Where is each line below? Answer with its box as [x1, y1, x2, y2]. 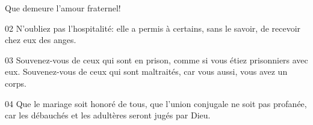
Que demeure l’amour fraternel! [5, 2, 121, 14]
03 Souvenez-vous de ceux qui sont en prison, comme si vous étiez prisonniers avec [5, 53, 308, 66]
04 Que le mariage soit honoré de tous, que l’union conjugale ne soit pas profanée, [5, 97, 307, 109]
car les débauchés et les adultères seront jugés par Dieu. [5, 109, 211, 121]
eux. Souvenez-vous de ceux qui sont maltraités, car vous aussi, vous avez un [5, 65, 288, 78]
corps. [5, 77, 26, 89]
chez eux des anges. [5, 33, 76, 46]
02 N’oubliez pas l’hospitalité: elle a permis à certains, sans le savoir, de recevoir [5, 22, 301, 34]
